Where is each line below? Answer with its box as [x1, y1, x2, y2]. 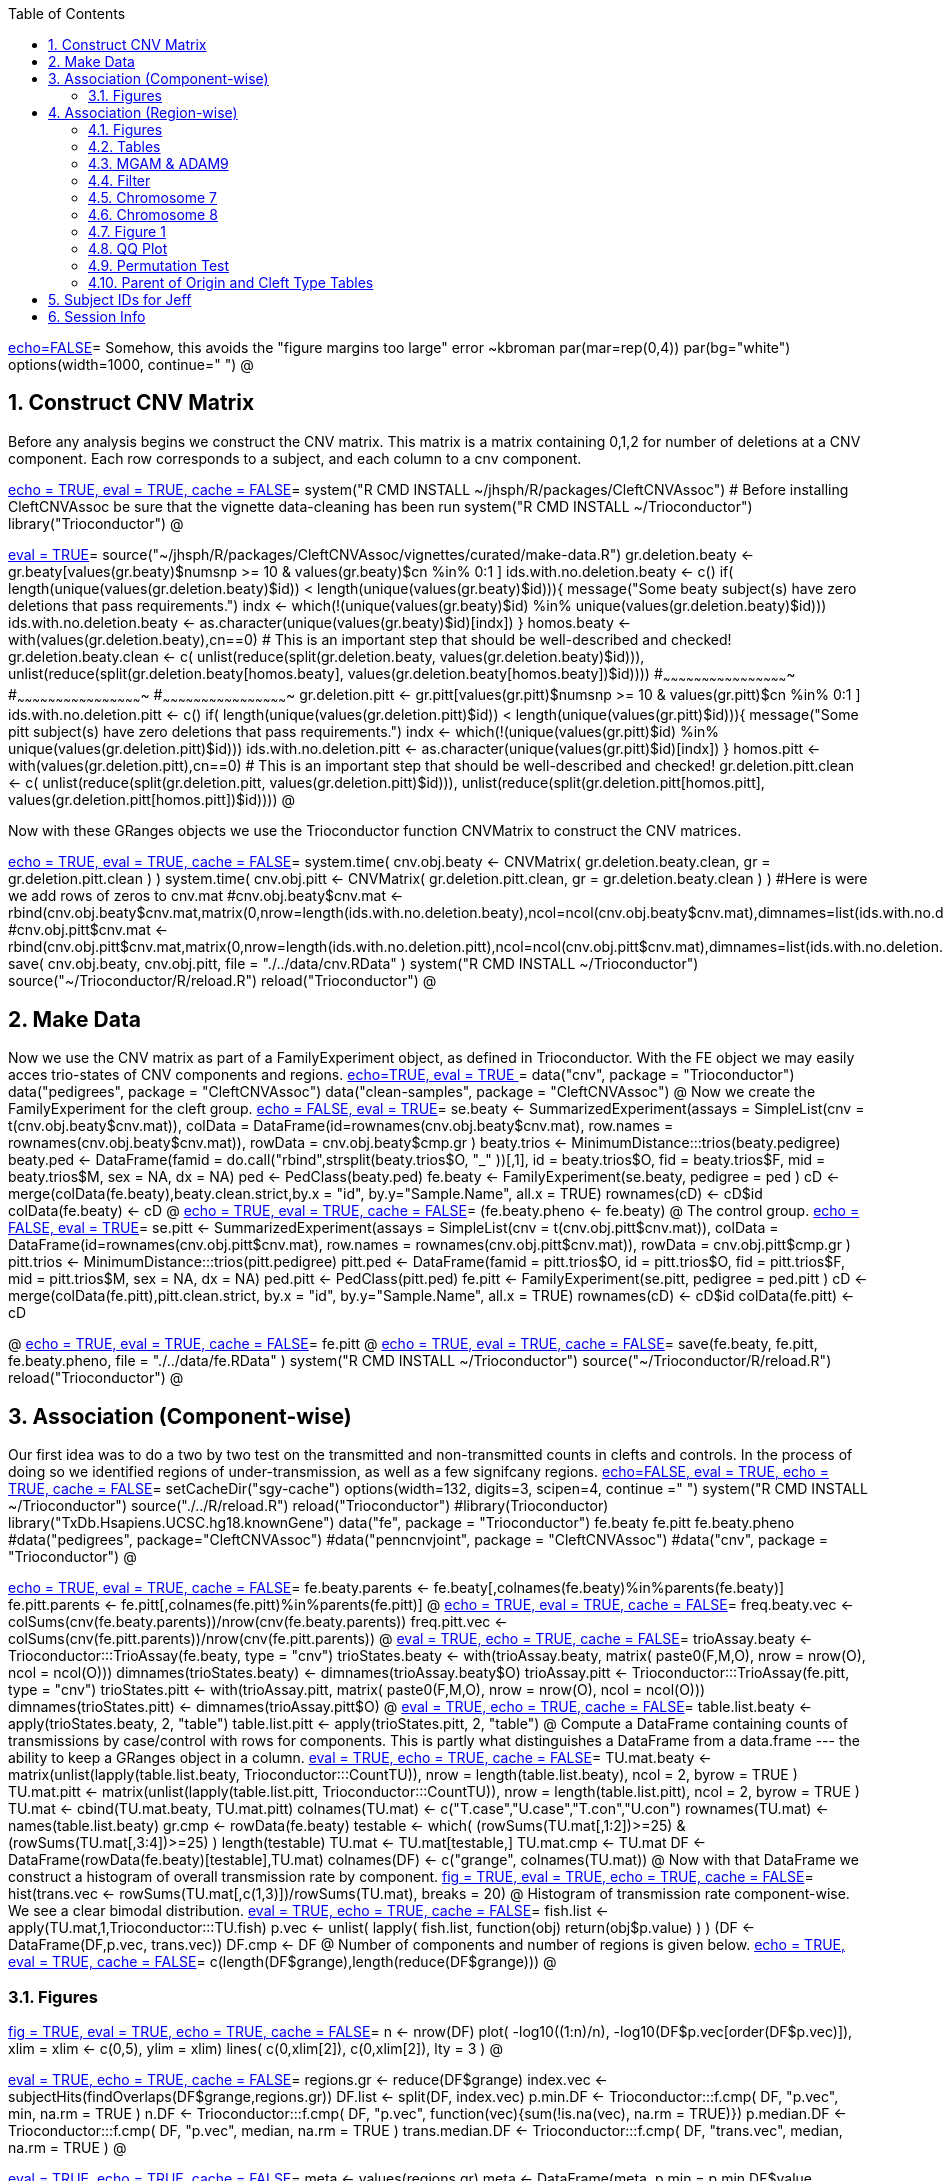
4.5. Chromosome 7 [88, 189, 217, 206]
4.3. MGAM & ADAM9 [88, 155, 229, 172]
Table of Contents [8, 5, 126, 22]
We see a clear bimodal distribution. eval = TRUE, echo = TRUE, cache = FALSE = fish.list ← [8, 1902, 609, 1920]
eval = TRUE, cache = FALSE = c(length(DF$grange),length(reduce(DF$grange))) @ [8, 1953, 557, 1971]
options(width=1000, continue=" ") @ [8, 356, 254, 373]
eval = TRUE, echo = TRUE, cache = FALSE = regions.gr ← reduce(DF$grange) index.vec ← [8, 2070, 608, 2088]
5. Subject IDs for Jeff [48, 291, 192, 308]
